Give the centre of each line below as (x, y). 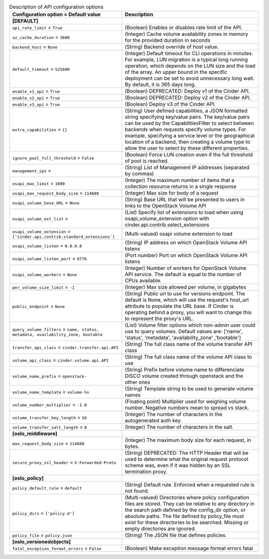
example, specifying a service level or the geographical (190, 136)
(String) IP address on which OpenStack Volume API (186, 243)
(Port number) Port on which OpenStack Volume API (186, 255)
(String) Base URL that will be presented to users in (185, 199)
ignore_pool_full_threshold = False (53, 158)
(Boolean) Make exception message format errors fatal (189, 549)
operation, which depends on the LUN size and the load (190, 66)
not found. (137, 491)
